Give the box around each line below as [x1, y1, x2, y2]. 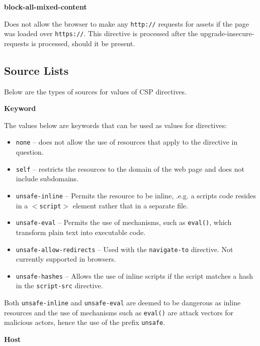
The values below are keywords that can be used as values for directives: [4, 120, 227, 130]
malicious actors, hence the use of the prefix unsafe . [4, 317, 165, 327]
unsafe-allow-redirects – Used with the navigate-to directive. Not [16, 244, 233, 254]
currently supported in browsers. [16, 254, 116, 264]
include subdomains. [16, 173, 79, 184]
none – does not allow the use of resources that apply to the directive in [16, 137, 238, 147]
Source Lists [4, 62, 69, 78]
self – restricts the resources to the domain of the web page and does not [16, 163, 244, 174]
